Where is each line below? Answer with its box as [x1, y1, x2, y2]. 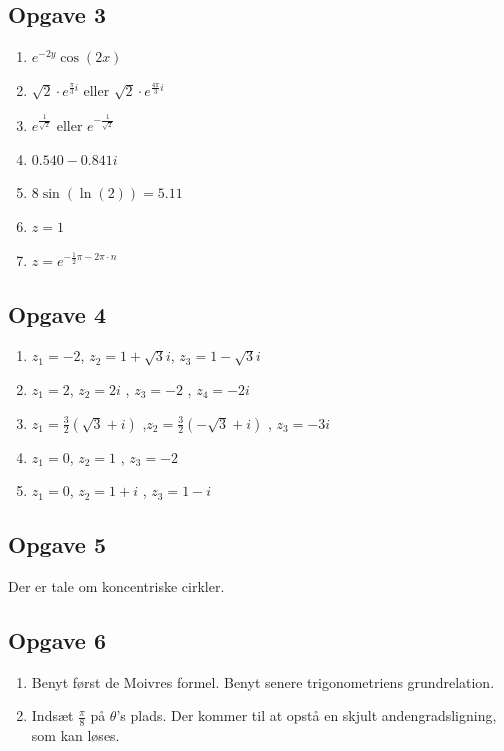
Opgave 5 [8, 529, 106, 560]
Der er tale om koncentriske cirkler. [8, 575, 225, 596]
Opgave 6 [8, 624, 106, 655]
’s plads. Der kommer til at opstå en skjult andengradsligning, [116, 705, 497, 726]
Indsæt [31, 705, 74, 726]
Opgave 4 [8, 298, 106, 329]
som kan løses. [31, 725, 120, 746]
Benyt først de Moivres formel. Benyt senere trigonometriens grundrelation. [31, 671, 495, 692]
